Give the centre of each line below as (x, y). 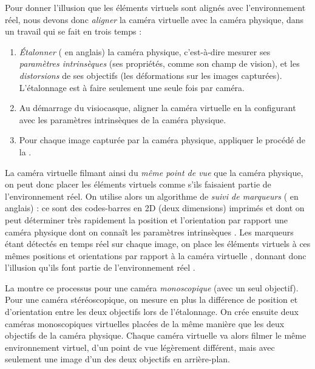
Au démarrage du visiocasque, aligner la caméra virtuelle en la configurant (157, 108)
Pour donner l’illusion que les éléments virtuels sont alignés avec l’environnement (155, 7)
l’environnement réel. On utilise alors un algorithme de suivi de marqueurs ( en (152, 196)
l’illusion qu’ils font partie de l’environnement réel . (100, 267)
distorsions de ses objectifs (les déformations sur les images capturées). (151, 75)
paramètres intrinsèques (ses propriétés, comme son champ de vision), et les (159, 63)
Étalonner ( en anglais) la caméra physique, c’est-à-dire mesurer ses (145, 51)
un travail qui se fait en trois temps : (73, 31)
